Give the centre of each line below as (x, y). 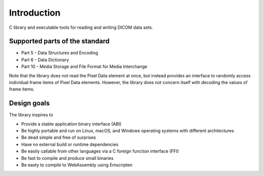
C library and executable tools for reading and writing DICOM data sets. (81, 27)
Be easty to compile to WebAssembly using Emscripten (77, 165)
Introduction (35, 13)
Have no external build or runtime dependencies (70, 144)
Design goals (29, 103)
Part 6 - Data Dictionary (45, 60)
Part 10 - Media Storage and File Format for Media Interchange (84, 66)
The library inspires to (31, 115)
